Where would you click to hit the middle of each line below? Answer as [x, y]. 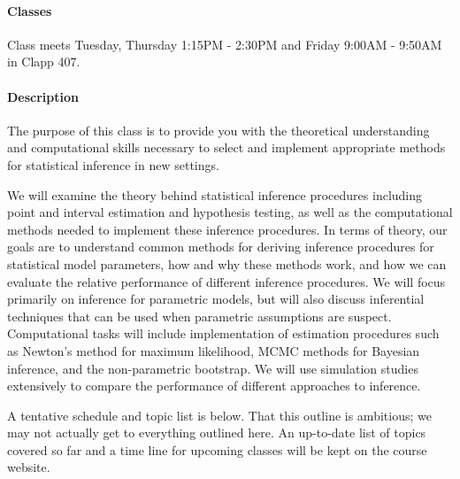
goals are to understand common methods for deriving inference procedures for [221, 247]
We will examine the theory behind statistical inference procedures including [215, 194]
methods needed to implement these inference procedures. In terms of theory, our [227, 229]
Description [43, 96]
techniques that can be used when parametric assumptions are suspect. [199, 316]
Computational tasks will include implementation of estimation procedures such [223, 333]
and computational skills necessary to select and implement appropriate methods [226, 147]
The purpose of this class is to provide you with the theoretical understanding [218, 130]
